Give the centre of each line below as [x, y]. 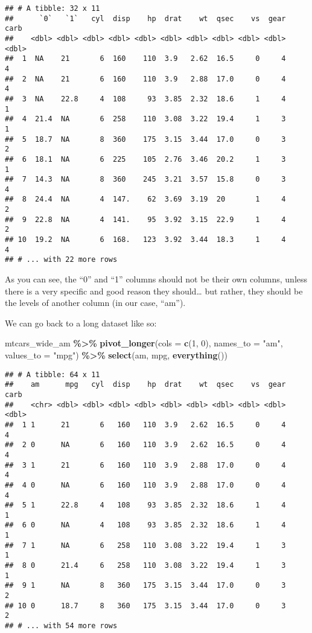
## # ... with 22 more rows [61, 260]
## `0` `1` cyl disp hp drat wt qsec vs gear [145, 18]
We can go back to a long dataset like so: [81, 323]
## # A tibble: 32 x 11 [53, 8]
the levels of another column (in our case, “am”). [95, 303]
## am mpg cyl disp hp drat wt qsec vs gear [145, 385]
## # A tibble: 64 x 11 [53, 374]
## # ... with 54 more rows [61, 626]
